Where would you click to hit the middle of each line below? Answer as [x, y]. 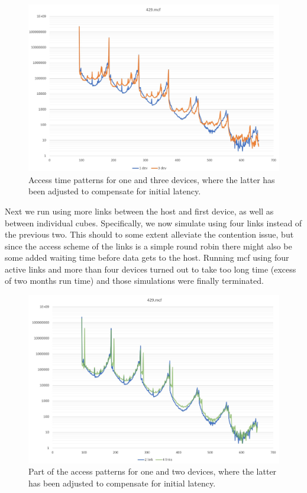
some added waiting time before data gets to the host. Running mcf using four [147, 257]
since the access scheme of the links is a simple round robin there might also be [148, 246]
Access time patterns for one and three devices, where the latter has [152, 179]
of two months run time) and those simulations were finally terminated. [134, 281]
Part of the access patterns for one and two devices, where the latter [153, 471]
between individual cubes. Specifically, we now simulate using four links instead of [153, 223]
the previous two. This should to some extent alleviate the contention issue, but [149, 234]
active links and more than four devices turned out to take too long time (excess [151, 269]
